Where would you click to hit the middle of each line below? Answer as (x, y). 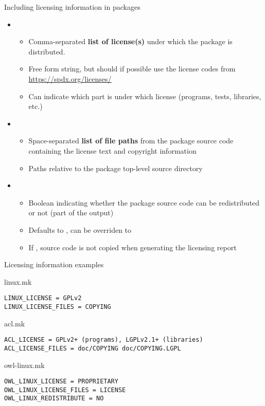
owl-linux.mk (24, 365)
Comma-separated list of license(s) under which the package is (130, 41)
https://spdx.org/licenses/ (70, 78)
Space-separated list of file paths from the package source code (131, 141)
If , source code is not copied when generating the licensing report (132, 247)
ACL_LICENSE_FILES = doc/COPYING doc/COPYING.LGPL (93, 348)
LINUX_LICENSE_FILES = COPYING (58, 307)
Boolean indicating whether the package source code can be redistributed (144, 202)
